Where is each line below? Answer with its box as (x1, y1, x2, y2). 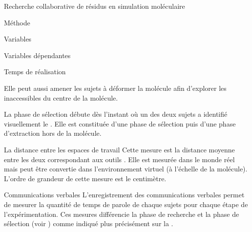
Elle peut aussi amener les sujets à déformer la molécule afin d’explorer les (4, 83, 227, 93)
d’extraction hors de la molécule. (4, 128, 102, 138)
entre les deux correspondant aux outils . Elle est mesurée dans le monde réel (4, 154, 235, 164)
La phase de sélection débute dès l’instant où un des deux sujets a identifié (4, 109, 228, 119)
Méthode (4, 17, 30, 27)
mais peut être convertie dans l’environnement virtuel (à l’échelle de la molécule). (4, 164, 248, 174)
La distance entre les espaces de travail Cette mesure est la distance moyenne (4, 144, 235, 154)
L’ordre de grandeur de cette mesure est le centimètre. (4, 173, 167, 183)
